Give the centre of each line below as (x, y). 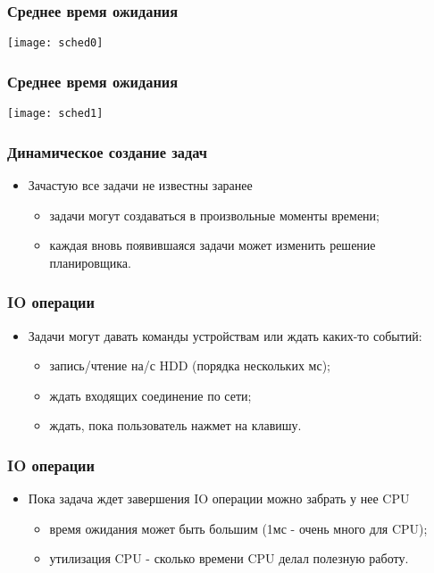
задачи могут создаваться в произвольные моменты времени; (214, 215)
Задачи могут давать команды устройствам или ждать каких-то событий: (225, 335)
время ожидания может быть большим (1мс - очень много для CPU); (238, 528)
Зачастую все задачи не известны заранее (140, 184)
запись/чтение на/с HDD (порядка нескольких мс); (190, 365)
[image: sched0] (55, 43)
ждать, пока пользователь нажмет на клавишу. (175, 425)
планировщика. (90, 262)
